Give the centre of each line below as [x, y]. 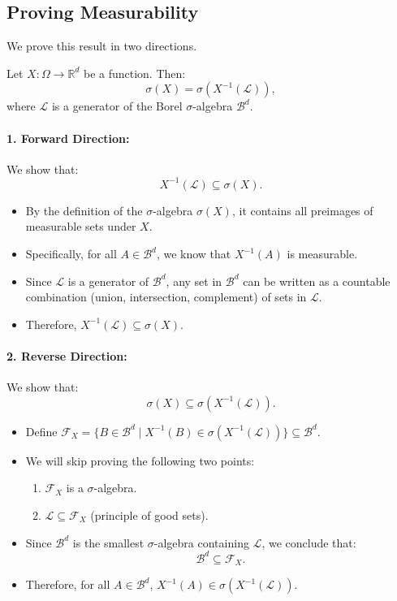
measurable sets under [81, 226]
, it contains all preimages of [302, 210]
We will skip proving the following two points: [140, 460]
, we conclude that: [309, 542]
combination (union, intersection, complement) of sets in [166, 297]
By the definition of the [84, 210]
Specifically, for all [71, 254]
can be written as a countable [317, 281]
